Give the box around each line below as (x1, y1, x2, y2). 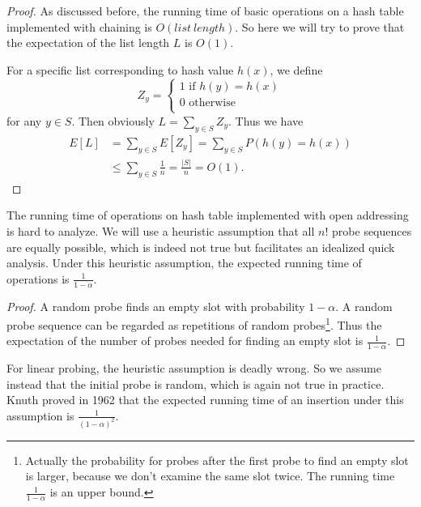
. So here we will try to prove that (235, 18, 405, 35)
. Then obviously (71, 112, 155, 129)
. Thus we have (228, 112, 304, 129)
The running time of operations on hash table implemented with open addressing (6, 207, 409, 224)
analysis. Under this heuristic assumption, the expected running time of (6, 254, 362, 271)
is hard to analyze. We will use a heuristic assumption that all (6, 222, 315, 239)
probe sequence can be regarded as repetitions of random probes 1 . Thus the (6, 314, 382, 333)
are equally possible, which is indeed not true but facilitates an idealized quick (6, 238, 395, 255)
